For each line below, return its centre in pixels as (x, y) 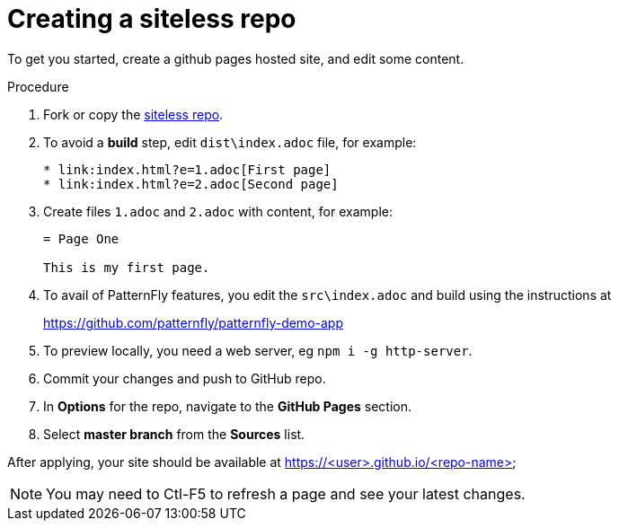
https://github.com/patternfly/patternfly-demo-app (193, 322)
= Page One (81, 238)
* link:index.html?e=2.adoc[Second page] (191, 184)
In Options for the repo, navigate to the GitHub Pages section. (227, 406)
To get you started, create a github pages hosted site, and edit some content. (236, 58)
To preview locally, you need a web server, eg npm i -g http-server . (258, 350)
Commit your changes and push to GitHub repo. (185, 378)
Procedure (38, 86)
